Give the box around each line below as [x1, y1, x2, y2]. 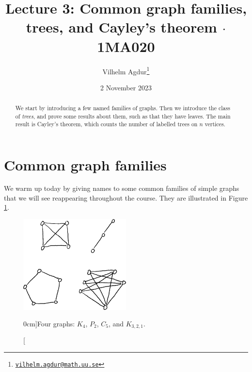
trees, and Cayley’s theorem [26, 17, 217, 37]
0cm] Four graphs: [23, 318, 75, 328]
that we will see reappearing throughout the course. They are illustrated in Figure [4, 192, 248, 203]
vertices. [205, 120, 225, 128]
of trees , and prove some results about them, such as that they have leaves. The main [15, 112, 231, 120]
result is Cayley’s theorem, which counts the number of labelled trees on [15, 120, 198, 128]
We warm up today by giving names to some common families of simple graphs [4, 183, 239, 193]
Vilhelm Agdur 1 [102, 65, 150, 76]
